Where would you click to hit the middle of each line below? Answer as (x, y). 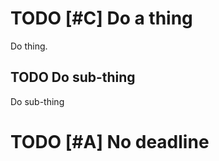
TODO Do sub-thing (73, 77)
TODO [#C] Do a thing (101, 18)
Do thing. (29, 46)
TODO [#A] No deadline (110, 141)
